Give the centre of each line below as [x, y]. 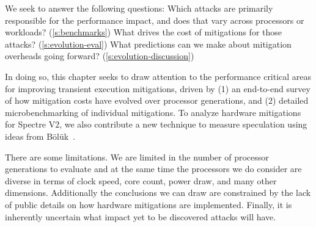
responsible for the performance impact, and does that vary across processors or [155, 20]
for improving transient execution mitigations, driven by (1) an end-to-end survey [158, 88]
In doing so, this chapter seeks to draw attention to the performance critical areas [158, 76]
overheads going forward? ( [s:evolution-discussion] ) [100, 56]
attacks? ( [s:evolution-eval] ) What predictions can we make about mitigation [148, 44]
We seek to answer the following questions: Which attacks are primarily [139, 8]
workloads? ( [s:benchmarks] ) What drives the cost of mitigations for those [143, 32]
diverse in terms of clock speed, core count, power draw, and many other [141, 180]
